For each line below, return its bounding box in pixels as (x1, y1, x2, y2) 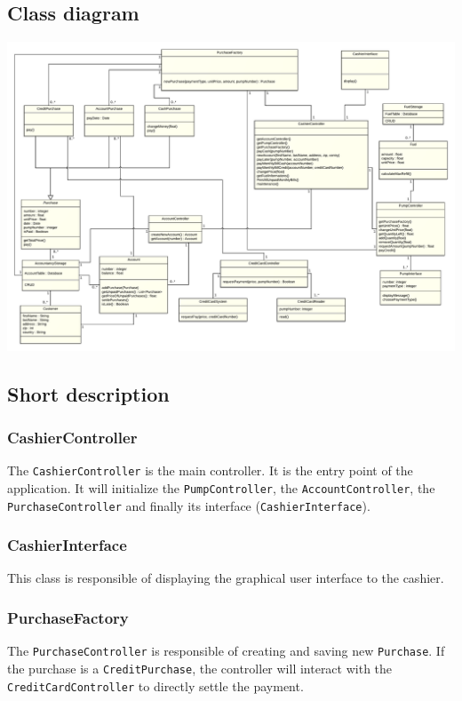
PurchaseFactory (7, 606, 129, 628)
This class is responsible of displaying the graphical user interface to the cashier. (7, 569, 444, 587)
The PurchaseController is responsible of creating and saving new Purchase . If (7, 641, 445, 660)
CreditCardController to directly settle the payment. (7, 676, 304, 695)
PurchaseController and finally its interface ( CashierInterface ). (7, 496, 370, 514)
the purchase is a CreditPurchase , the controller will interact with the (7, 658, 393, 677)
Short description (7, 379, 170, 407)
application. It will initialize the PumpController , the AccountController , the (7, 478, 435, 497)
